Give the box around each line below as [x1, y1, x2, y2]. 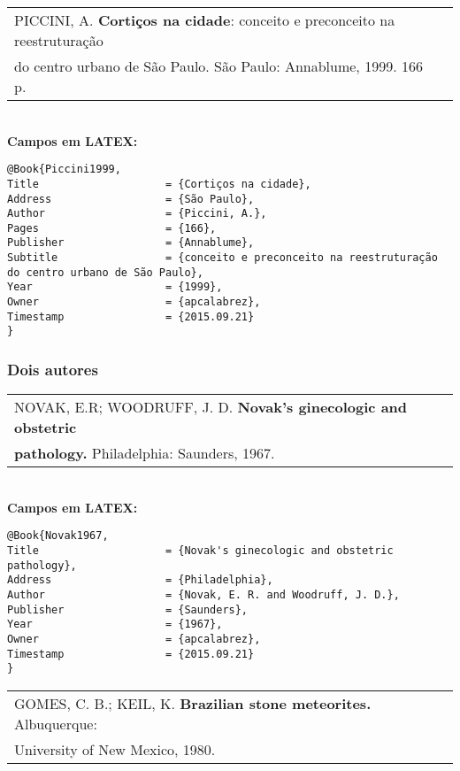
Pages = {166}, [7, 221, 217, 235]
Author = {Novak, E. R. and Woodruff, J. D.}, [7, 589, 400, 602]
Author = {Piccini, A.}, [7, 207, 267, 220]
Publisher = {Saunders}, [7, 603, 249, 616]
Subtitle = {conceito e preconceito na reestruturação [7, 251, 438, 265]
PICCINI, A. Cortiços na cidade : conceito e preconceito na [14, 10, 395, 30]
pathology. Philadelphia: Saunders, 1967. [14, 443, 275, 464]
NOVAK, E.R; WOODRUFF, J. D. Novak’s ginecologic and [14, 397, 408, 418]
